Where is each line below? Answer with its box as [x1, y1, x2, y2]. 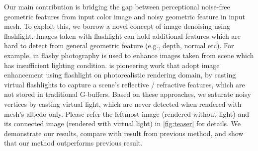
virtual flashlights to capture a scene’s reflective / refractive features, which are [4, 79, 245, 89]
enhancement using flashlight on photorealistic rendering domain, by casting [4, 70, 236, 80]
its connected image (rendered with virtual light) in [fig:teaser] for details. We [4, 118, 241, 129]
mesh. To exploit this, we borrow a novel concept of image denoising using [4, 21, 230, 31]
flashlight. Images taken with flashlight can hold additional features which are [4, 30, 241, 41]
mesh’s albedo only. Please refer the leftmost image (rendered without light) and [4, 108, 249, 119]
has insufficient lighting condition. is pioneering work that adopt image [4, 60, 220, 70]
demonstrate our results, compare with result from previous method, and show [4, 128, 244, 138]
